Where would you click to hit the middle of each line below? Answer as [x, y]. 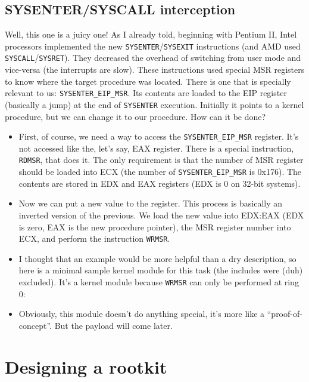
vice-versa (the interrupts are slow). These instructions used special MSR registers [155, 70]
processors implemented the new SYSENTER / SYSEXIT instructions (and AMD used [153, 46]
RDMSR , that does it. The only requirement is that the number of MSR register [161, 160]
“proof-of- [285, 314]
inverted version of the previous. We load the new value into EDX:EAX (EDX [161, 215]
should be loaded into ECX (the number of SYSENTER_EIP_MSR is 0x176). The [160, 172]
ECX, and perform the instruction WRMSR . [94, 238]
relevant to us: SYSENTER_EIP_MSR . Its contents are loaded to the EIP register [146, 93]
